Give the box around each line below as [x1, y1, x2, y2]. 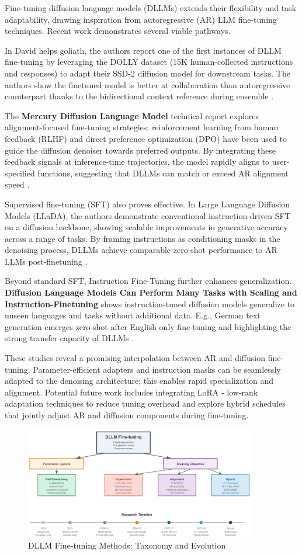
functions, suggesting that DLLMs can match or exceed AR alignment [37, 166, 289, 179]
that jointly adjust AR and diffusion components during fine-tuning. [5, 409, 249, 421]
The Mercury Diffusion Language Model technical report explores [5, 109, 259, 122]
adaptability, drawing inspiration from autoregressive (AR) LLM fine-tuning [5, 13, 277, 25]
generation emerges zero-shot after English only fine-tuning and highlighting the [5, 320, 291, 332]
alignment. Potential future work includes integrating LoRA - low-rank [5, 386, 258, 398]
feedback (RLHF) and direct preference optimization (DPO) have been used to [5, 132, 287, 144]
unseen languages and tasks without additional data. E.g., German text [5, 309, 261, 321]
